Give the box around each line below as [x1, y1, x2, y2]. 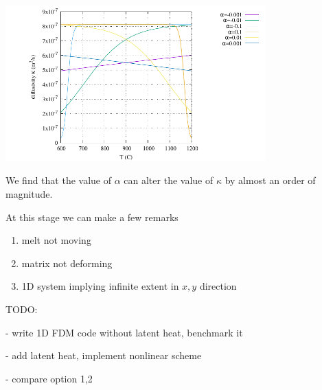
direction [199, 279, 237, 293]
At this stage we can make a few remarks [5, 209, 179, 224]
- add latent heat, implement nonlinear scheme [5, 348, 202, 363]
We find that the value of [5, 173, 112, 187]
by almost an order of [225, 173, 316, 187]
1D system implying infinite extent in [21, 279, 179, 293]
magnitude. [5, 186, 53, 200]
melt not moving [21, 233, 91, 247]
